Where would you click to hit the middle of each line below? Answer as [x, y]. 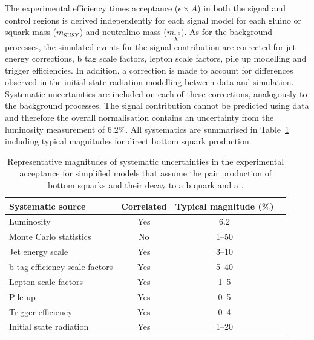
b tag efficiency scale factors [61, 266]
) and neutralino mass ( [123, 32]
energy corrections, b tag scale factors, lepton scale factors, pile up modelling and [156, 58]
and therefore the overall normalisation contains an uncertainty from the [139, 117]
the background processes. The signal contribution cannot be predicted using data [157, 105]
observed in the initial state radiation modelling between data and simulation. [149, 82]
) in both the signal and [241, 8]
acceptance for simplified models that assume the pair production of [146, 173]
